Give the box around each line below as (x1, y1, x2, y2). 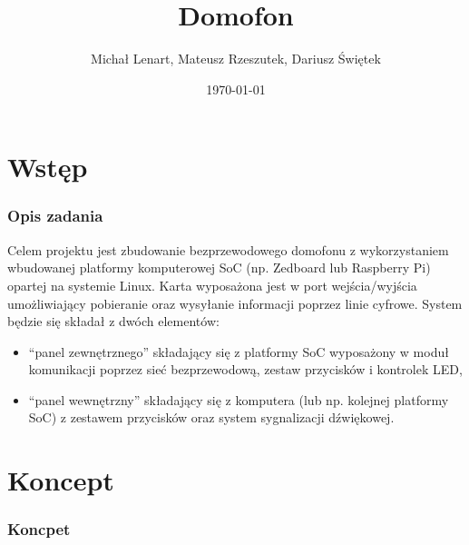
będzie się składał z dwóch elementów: (7, 312, 220, 331)
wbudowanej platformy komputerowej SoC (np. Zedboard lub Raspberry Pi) (7, 258, 431, 277)
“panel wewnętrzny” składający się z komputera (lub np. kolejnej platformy (28, 390, 449, 409)
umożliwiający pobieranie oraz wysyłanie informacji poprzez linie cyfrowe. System (7, 293, 463, 312)
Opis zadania (7, 204, 103, 227)
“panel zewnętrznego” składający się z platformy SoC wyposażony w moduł (28, 342, 449, 361)
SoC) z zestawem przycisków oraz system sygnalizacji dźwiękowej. (28, 408, 395, 427)
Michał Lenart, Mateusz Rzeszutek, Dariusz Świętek (91, 49, 381, 68)
